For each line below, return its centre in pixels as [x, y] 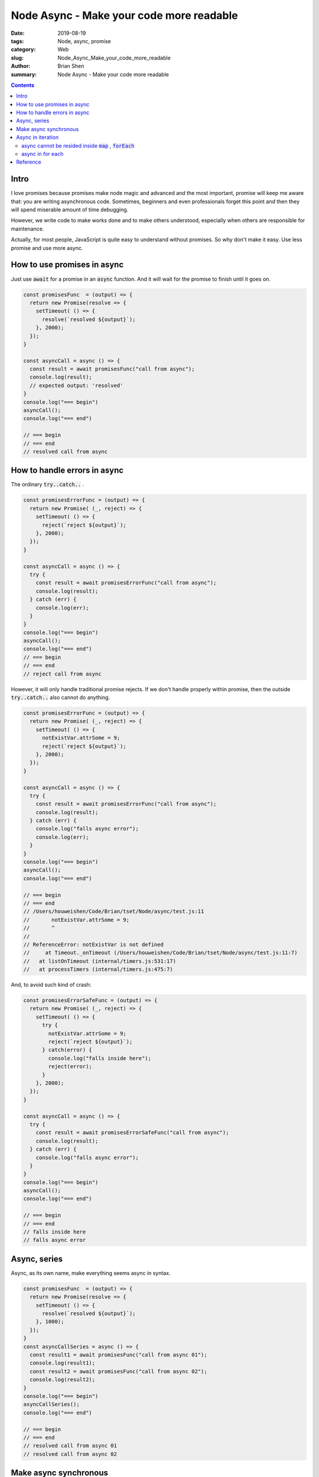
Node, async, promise [84, 41]
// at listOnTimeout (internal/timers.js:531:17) [100, 961]
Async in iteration [38, 137]
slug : [17, 58]
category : [23, 50]
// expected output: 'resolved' [77, 385]
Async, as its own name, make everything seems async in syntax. [91, 1273]
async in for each [43, 154]
